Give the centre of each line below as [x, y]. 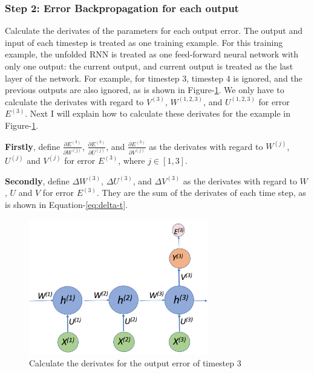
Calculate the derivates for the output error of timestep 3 [135, 362]
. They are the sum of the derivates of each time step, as [201, 193]
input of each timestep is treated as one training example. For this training [144, 42]
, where [132, 160]
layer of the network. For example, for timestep [92, 78]
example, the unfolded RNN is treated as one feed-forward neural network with [152, 54]
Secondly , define [37, 180]
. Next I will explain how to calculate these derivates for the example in [158, 113]
